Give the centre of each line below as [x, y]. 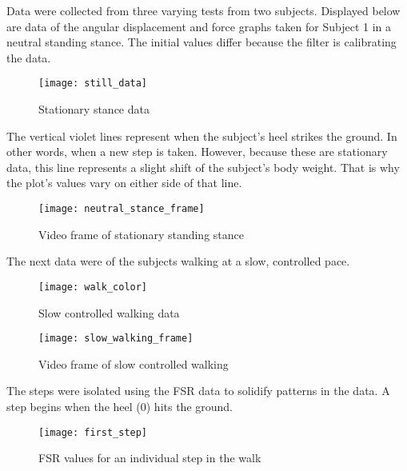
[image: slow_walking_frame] [116, 339]
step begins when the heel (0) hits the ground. [120, 406]
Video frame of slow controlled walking [134, 363]
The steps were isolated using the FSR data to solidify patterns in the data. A [198, 391]
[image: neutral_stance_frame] [122, 209]
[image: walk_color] [93, 287]
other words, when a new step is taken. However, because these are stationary [197, 152]
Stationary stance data [94, 109]
